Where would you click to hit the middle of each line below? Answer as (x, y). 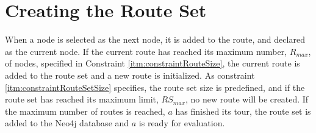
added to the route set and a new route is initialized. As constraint (130, 75)
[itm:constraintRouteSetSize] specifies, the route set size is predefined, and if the (155, 87)
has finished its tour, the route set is (243, 111)
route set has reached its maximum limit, (82, 99)
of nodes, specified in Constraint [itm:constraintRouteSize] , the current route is (153, 63)
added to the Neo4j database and (67, 123)
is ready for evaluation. (182, 123)
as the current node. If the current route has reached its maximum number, (146, 51)
